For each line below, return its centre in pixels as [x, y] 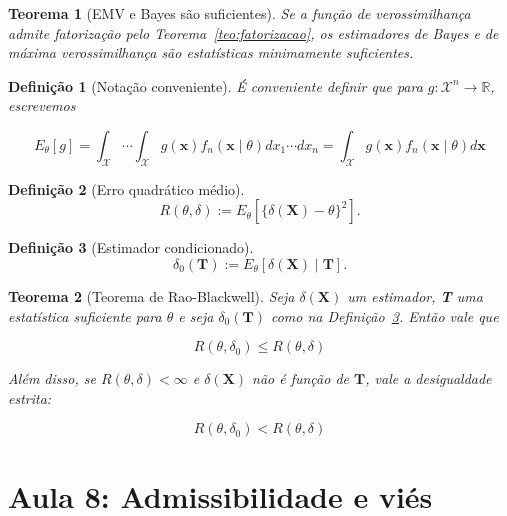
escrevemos [42, 105]
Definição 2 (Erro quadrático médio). [126, 188]
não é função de [301, 378]
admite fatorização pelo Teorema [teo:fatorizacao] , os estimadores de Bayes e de [253, 32]
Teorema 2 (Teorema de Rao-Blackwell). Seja [151, 295]
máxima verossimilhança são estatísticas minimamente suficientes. [211, 52]
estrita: [30, 397]
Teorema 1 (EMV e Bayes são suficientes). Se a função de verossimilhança [239, 13]
